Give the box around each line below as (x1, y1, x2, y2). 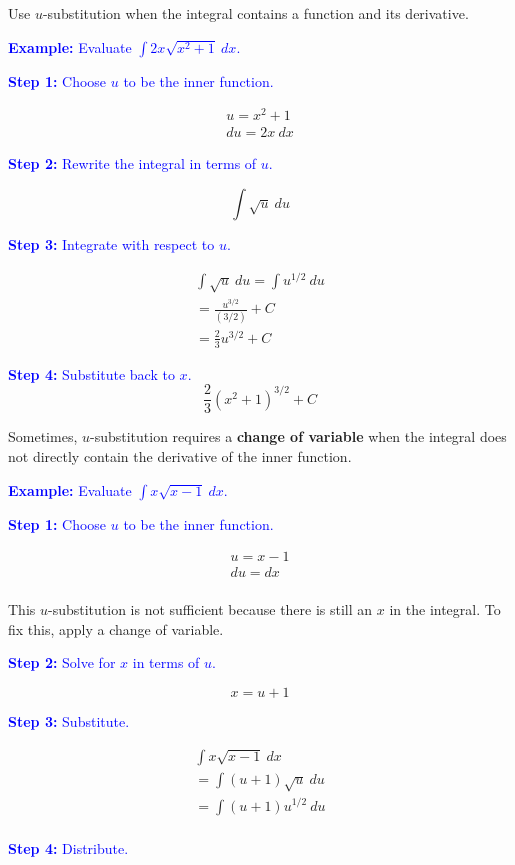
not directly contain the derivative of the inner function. (8, 445, 352, 466)
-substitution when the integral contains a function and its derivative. (42, 3, 469, 23)
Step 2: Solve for (8, 652, 116, 673)
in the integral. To (389, 599, 501, 620)
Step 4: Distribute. (8, 837, 129, 858)
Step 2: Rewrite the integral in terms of (8, 153, 257, 174)
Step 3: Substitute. (8, 711, 130, 732)
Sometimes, (8, 426, 78, 447)
